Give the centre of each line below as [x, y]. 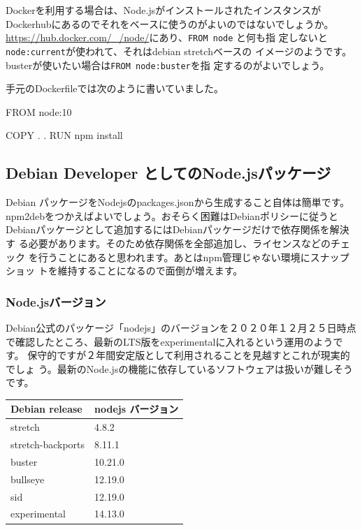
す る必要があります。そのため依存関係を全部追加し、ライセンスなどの [168, 243]
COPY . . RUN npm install [64, 135]
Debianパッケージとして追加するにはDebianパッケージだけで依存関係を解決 [178, 229]
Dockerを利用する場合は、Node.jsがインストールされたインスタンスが [164, 10]
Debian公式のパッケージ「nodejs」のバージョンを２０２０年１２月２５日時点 [181, 327]
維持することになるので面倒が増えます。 [150, 271]
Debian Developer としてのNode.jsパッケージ [168, 173]
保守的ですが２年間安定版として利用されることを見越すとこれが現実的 [189, 355]
